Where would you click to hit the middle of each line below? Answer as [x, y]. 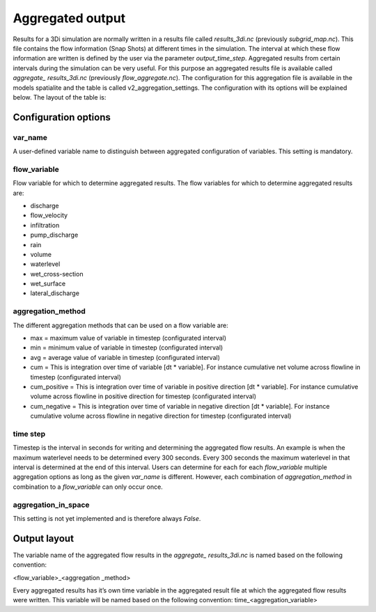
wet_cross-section [57, 274]
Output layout [44, 539]
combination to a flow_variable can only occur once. [88, 487]
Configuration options [62, 117]
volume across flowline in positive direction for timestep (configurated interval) [143, 396]
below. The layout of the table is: [60, 97]
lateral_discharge [55, 293]
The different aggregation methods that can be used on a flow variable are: [121, 325]
